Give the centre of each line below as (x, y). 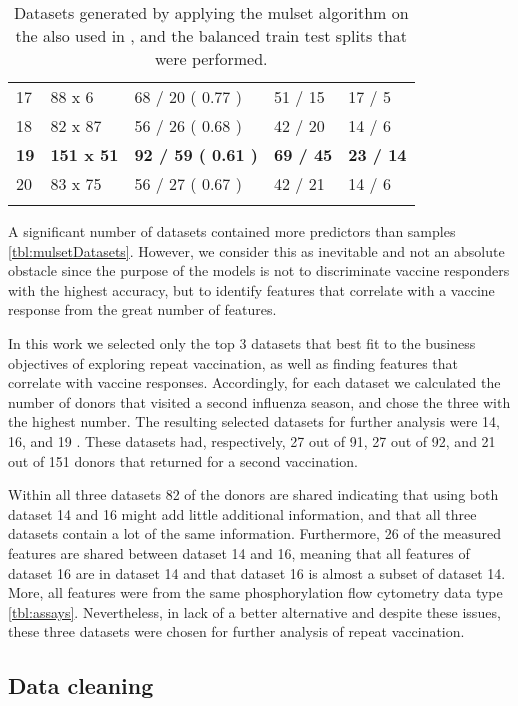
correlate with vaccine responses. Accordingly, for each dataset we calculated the (254, 382)
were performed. (211, 58)
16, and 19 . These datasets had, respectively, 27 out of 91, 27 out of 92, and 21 (252, 440)
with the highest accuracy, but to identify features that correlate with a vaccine (251, 289)
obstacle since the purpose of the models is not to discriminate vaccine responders (259, 270)
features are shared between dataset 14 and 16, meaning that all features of (239, 552)
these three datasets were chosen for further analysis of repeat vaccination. (236, 631)
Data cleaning (81, 685)
